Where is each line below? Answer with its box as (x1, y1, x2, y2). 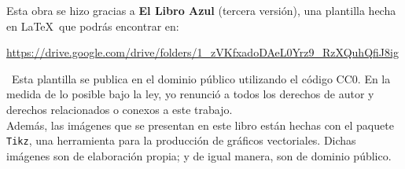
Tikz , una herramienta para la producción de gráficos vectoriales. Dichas (6, 132, 356, 149)
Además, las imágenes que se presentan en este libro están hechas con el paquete (6, 116, 394, 133)
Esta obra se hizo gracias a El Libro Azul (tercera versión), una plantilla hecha (6, 2, 396, 18)
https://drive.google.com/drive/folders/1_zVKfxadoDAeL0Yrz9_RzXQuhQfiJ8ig (6, 44, 399, 61)
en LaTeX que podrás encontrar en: (6, 17, 179, 34)
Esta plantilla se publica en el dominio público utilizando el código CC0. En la (11, 70, 391, 86)
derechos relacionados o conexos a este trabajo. (6, 101, 233, 117)
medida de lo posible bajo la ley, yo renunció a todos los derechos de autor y (6, 86, 374, 102)
